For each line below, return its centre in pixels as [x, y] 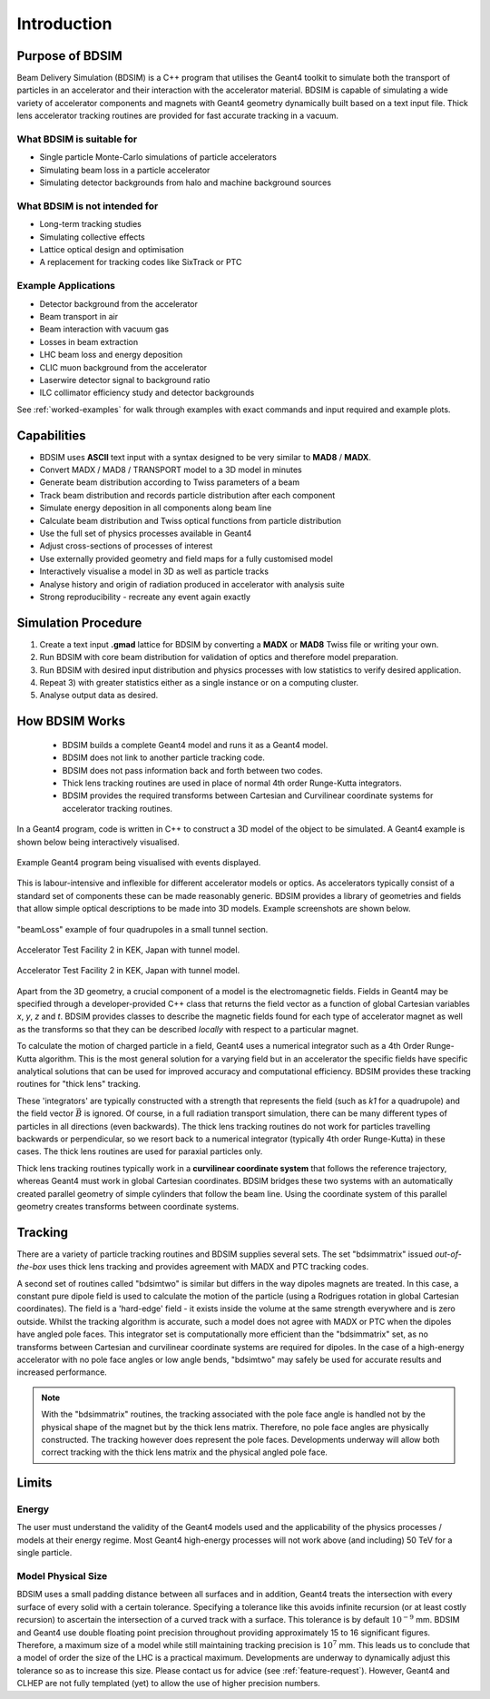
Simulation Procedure [79, 622]
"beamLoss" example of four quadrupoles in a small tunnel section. [142, 929]
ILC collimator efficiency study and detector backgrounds [147, 393]
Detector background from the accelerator [119, 303]
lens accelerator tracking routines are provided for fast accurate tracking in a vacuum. [178, 116]
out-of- [448, 1254]
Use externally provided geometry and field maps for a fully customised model [186, 558]
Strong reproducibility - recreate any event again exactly [145, 597]
